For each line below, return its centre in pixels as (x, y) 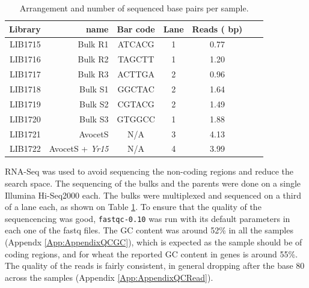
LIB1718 (25, 88)
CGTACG (136, 103)
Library (25, 28)
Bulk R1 (93, 44)
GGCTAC (136, 88)
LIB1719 (25, 103)
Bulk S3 (94, 118)
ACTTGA (136, 74)
